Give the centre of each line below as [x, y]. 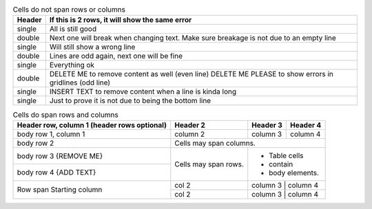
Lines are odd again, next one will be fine [116, 56]
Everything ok [72, 65]
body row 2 [35, 143]
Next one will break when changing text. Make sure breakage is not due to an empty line [193, 38]
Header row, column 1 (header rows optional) [92, 125]
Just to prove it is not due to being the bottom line [130, 101]
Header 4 [306, 125]
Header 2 [190, 125]
